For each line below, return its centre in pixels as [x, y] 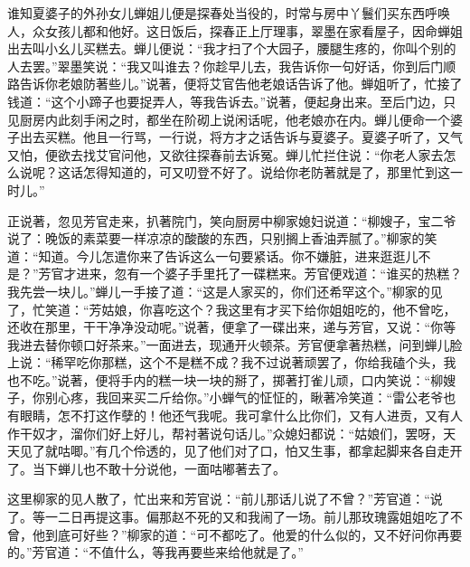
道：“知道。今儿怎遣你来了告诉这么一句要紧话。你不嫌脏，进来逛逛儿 [213, 255]
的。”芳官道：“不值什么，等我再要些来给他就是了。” [155, 552]
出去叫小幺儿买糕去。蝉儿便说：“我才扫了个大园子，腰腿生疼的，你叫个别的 [232, 48]
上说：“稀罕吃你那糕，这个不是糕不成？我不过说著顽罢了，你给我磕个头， [226, 362]
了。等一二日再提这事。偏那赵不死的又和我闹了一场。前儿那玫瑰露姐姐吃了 [229, 517]
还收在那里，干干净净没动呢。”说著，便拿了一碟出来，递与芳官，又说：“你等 [232, 327]
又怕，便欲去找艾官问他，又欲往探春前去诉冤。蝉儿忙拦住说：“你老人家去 [226, 154]
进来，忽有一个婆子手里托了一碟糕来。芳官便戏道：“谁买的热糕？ [269, 274]
